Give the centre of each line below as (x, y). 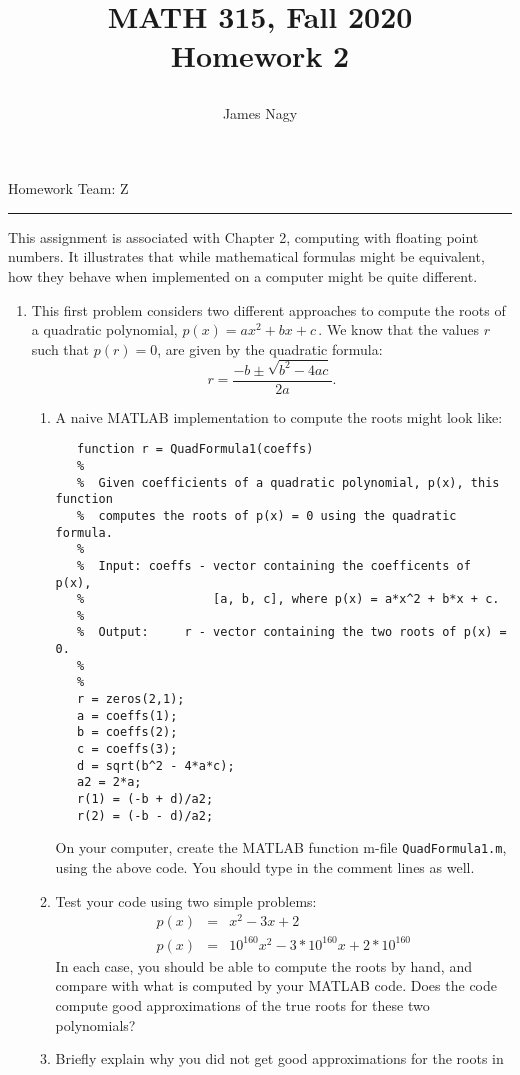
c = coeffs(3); (127, 749)
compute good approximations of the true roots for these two (242, 1005)
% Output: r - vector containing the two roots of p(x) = (292, 632)
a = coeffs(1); (127, 715)
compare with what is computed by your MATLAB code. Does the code (276, 985)
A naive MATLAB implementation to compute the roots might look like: (279, 416)
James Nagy (260, 112)
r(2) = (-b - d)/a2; (145, 815)
